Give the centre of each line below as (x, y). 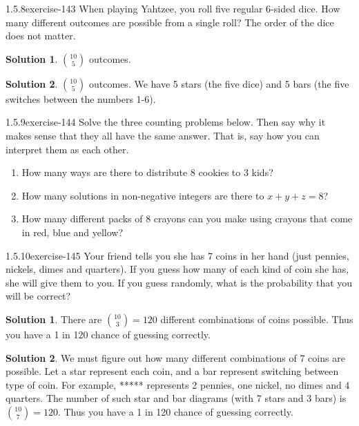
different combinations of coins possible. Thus (257, 319)
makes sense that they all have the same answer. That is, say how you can (163, 135)
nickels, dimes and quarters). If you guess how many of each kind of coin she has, (177, 269)
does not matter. (41, 36)
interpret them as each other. (67, 149)
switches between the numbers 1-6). (81, 98)
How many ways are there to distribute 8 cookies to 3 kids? (147, 172)
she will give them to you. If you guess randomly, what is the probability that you (179, 282)
